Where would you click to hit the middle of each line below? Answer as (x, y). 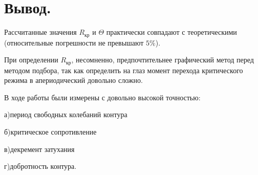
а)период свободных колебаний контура (66, 114)
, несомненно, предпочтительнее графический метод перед (163, 60)
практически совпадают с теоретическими (171, 32)
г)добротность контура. (40, 166)
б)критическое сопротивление (50, 132)
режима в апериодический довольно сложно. (73, 80)
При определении (31, 60)
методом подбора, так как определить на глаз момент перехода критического (124, 70)
